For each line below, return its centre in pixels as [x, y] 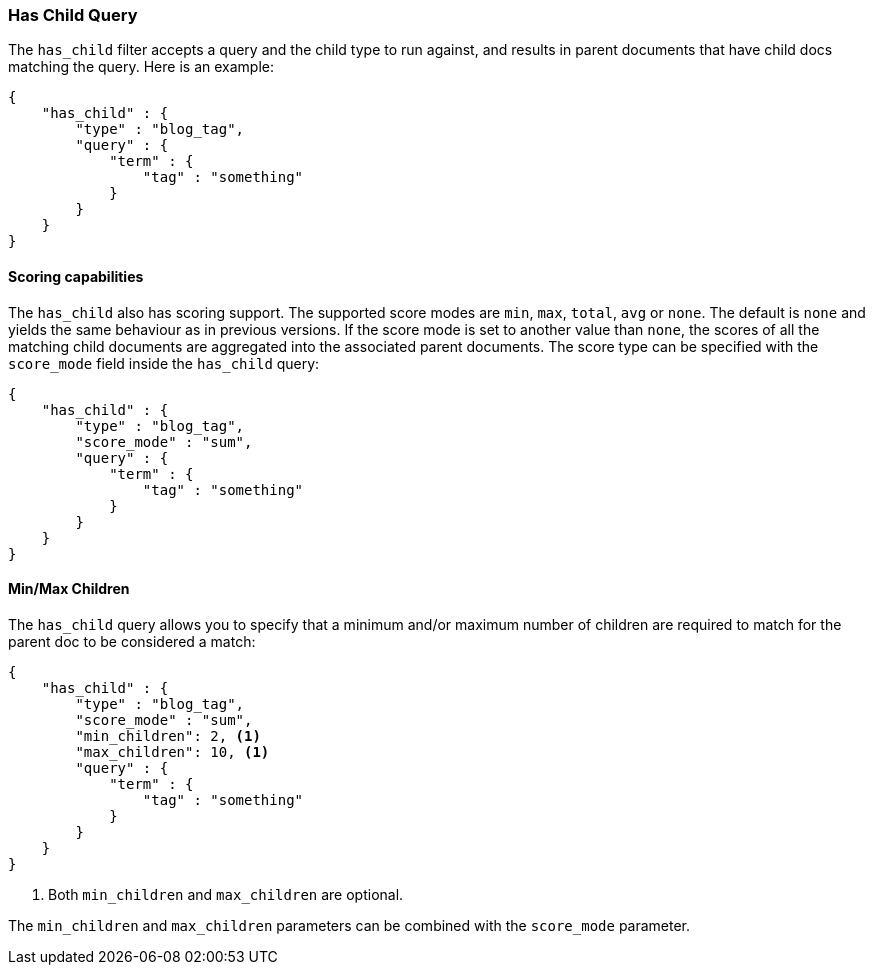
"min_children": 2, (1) [168, 735]
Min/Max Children [69, 589]
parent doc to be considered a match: [132, 641]
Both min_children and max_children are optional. [226, 894]
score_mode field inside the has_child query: [164, 363]
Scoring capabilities [76, 276]
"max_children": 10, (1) [172, 751]
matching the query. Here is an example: [141, 67]
